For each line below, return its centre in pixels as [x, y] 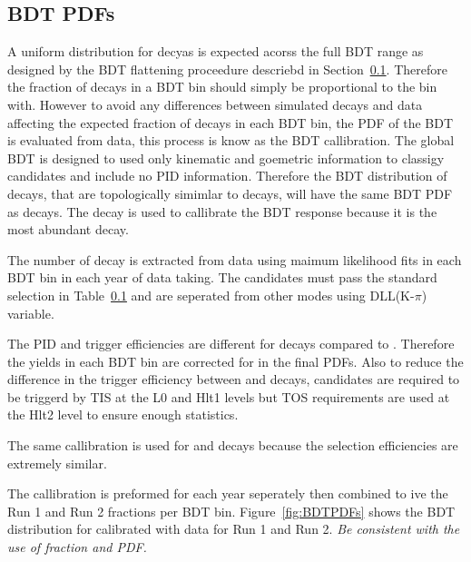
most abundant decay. [68, 229]
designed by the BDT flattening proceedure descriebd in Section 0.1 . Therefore [227, 69]
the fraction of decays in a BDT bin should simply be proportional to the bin [222, 87]
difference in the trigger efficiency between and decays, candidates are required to [234, 379]
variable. [31, 313]
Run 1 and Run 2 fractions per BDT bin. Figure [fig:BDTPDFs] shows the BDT [231, 511]
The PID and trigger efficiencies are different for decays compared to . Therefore [231, 344]
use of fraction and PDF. [77, 547]
